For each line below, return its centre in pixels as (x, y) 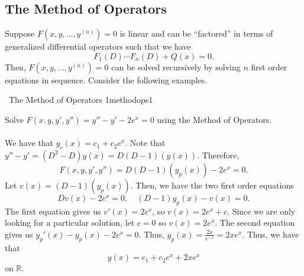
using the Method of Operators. (214, 119)
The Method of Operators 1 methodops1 (81, 100)
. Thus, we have (271, 234)
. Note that (145, 143)
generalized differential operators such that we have (98, 46)
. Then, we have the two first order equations (212, 185)
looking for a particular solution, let (70, 223)
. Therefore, (218, 155)
